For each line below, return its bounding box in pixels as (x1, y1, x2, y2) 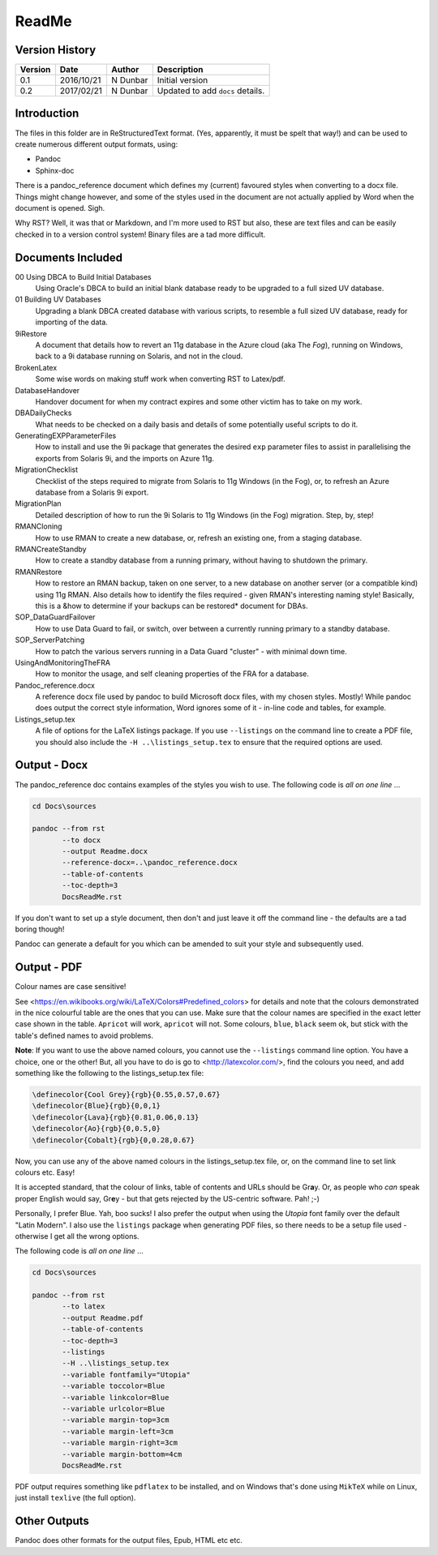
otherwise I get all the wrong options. (15, 1231, 140, 1240)
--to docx (62, 835, 101, 845)
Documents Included (15, 251, 123, 264)
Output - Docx (15, 758, 88, 772)
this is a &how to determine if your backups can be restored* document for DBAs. (35, 601, 308, 610)
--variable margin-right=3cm (62, 1438, 178, 1447)
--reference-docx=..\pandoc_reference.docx (62, 858, 238, 867)
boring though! (15, 924, 65, 934)
